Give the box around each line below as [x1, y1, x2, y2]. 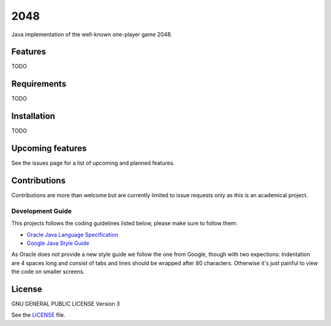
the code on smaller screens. [11, 268, 85, 276]
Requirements [11, 79, 67, 89]
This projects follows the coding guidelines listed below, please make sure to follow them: [11, 220, 238, 227]
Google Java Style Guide [26, 239, 89, 247]
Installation [11, 111, 55, 122]
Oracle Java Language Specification [26, 231, 119, 238]
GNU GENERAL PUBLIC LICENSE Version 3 [11, 300, 120, 308]
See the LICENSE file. [11, 311, 66, 319]
